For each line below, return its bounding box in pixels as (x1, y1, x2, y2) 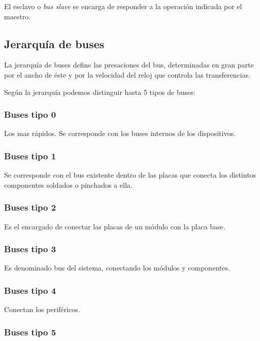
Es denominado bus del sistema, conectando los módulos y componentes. (4, 262, 230, 273)
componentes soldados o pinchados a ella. (4, 179, 133, 190)
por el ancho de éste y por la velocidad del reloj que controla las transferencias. (4, 69, 251, 80)
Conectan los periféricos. (4, 304, 80, 315)
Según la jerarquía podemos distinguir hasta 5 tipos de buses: (4, 86, 196, 97)
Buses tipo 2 (4, 201, 56, 214)
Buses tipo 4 (4, 284, 56, 296)
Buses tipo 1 (4, 149, 56, 162)
